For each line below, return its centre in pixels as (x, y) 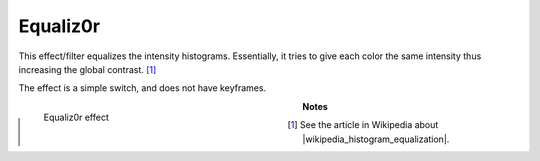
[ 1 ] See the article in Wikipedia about (363, 125)
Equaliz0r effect (76, 117)
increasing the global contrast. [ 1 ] (87, 69)
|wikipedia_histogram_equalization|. (376, 139)
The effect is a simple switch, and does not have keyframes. (142, 88)
